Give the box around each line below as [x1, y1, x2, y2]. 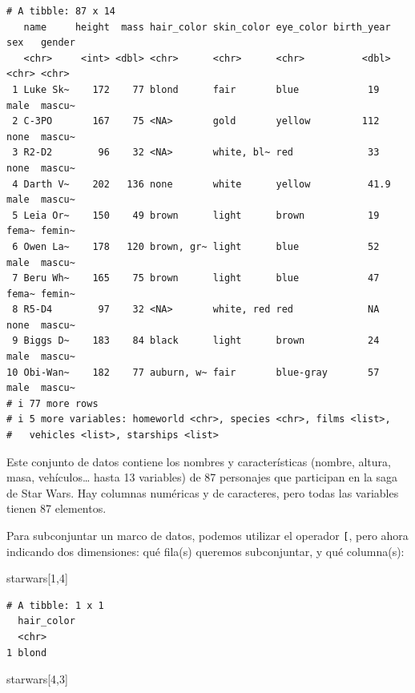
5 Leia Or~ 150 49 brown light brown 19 [12, 209, 380, 221]
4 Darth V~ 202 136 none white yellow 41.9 [12, 178, 391, 190]
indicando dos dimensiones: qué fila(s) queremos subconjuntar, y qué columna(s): [6, 542, 405, 559]
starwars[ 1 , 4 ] [6, 570, 68, 586]
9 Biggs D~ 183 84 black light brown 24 [12, 335, 380, 347]
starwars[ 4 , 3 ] [6, 671, 68, 687]
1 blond [6, 647, 47, 659]
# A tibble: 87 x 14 [6, 6, 116, 17]
